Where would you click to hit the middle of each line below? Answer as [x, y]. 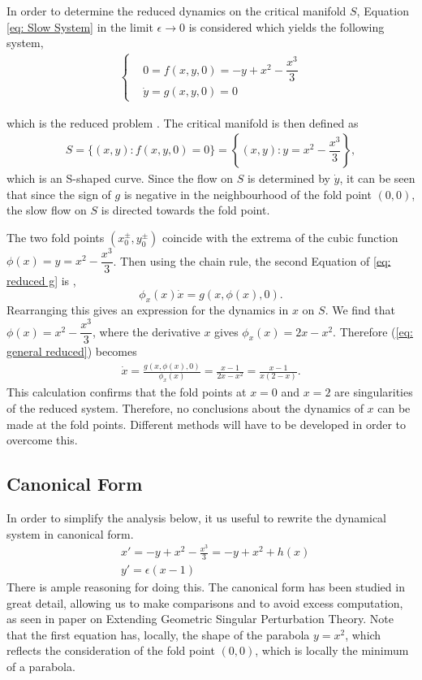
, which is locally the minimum [332, 650]
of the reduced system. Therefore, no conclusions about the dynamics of [185, 407]
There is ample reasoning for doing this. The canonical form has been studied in [206, 587]
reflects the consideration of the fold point [111, 650]
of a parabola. [41, 667]
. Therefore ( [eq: [373, 331]
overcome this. [42, 440]
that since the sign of [59, 194]
